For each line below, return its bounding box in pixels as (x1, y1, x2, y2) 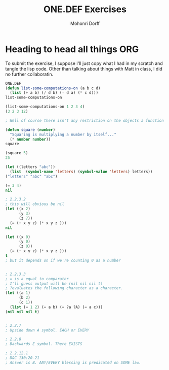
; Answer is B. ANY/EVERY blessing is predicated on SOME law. (5, 360, 142, 365)
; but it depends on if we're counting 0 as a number (5, 258, 121, 263)
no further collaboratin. (5, 71, 54, 77)
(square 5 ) (5, 151, 28, 156)
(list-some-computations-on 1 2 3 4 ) (5, 104, 85, 110)
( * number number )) (10, 137, 51, 142)
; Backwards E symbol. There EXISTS (5, 342, 82, 347)
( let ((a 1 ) (5, 290, 30, 295)
